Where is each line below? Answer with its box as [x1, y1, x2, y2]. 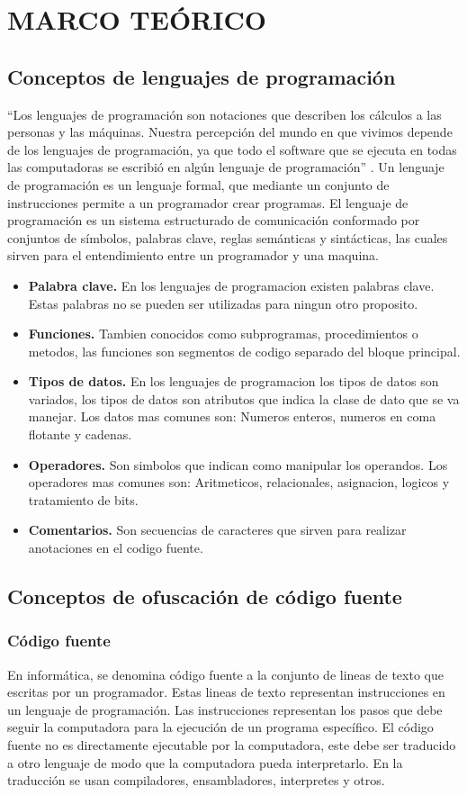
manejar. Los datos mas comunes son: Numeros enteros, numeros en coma [28, 407, 436, 426]
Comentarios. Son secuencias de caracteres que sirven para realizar [28, 520, 407, 539]
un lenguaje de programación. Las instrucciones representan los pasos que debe [7, 700, 443, 718]
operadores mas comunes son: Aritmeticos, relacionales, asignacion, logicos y [28, 473, 450, 492]
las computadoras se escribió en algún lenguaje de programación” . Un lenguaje [7, 158, 445, 176]
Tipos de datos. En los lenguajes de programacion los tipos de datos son [28, 372, 439, 391]
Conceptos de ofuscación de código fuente [7, 583, 402, 610]
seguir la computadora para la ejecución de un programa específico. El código [7, 718, 434, 736]
